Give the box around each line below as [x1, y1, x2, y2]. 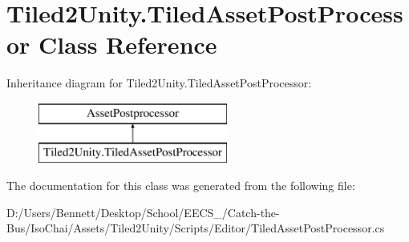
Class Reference [38, 28, 217, 61]
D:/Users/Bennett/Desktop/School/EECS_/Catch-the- [6, 204, 280, 220]
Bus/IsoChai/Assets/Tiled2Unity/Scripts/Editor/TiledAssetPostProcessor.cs [6, 220, 385, 236]
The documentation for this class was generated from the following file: [6, 177, 355, 194]
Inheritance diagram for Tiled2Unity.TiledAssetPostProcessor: [6, 75, 312, 91]
